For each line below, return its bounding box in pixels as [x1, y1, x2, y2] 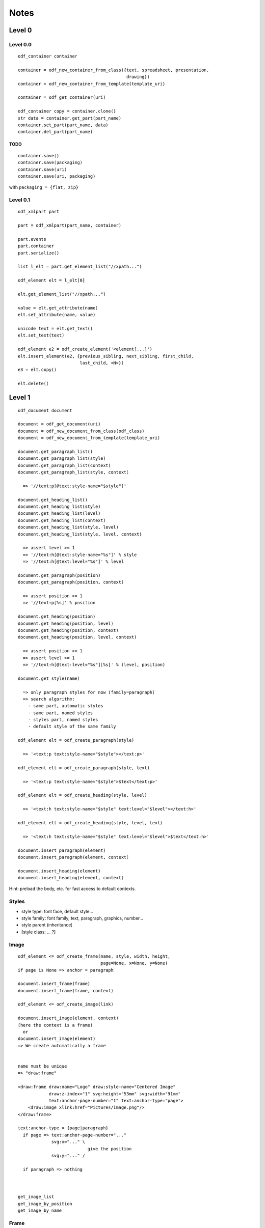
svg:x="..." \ [51, 1139, 85, 1144]
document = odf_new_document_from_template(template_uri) [18, 435, 160, 441]
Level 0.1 [9, 196, 30, 203]
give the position [87, 1146, 132, 1151]
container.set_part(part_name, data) [18, 122, 109, 128]
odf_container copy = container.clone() [18, 109, 116, 114]
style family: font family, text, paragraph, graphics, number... [21, 915, 143, 921]
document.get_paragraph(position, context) [18, 580, 124, 585]
